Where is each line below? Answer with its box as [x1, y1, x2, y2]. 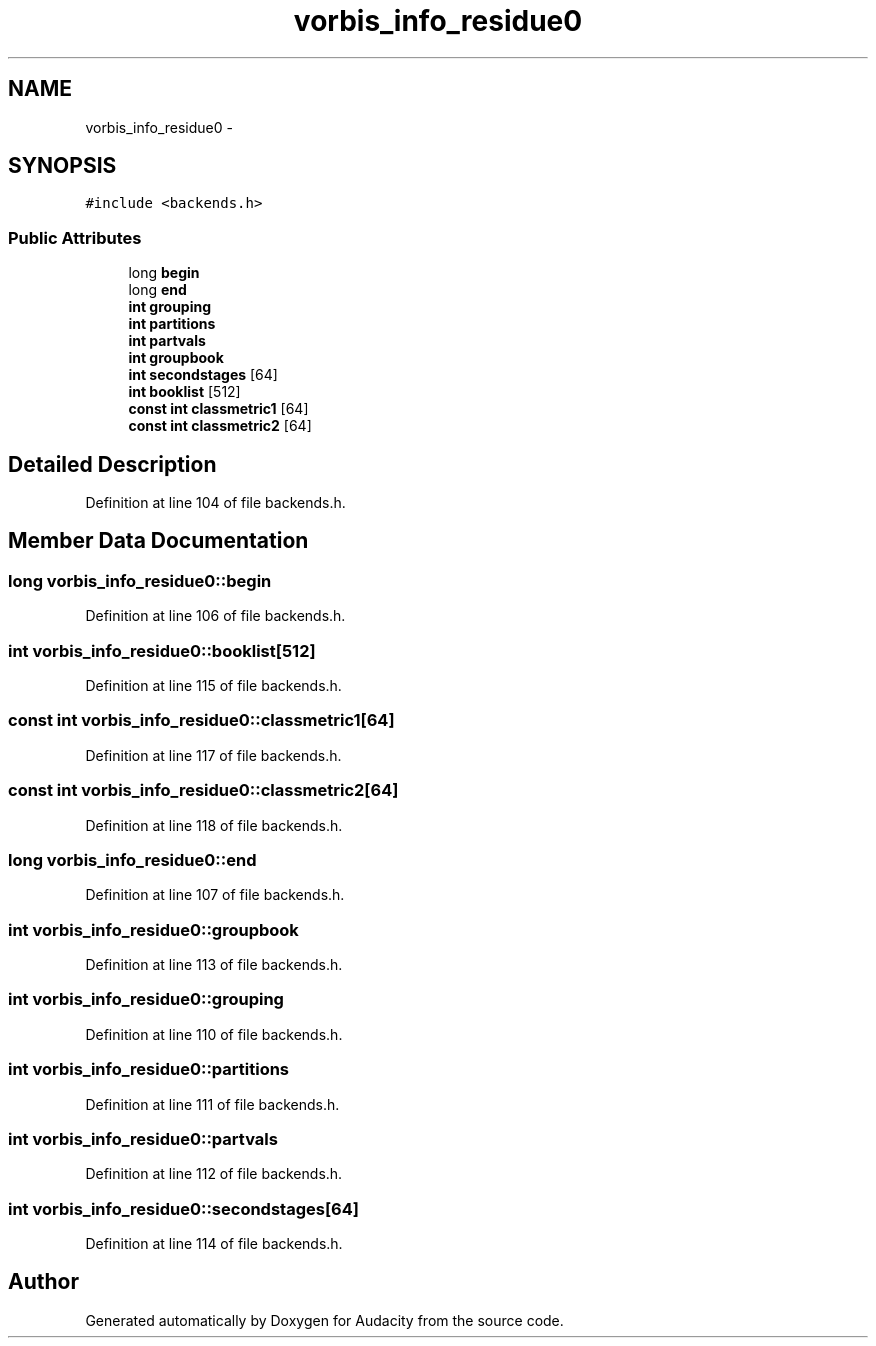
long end [128, 281, 187, 299]
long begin [128, 264, 200, 282]
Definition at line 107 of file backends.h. [85, 886, 345, 904]
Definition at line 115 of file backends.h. [85, 677, 342, 694]
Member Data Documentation [8, 528, 309, 554]
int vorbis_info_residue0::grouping [8, 989, 284, 1010]
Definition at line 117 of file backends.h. [85, 746, 342, 764]
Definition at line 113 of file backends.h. [85, 956, 343, 973]
